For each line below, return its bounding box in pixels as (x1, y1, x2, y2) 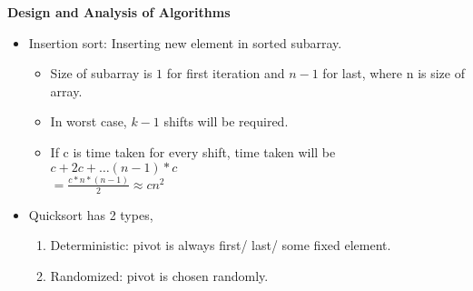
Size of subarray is (50, 64, 153, 83)
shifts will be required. (163, 112, 289, 131)
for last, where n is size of (322, 64, 465, 83)
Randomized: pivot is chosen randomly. (50, 266, 269, 285)
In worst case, (50, 112, 127, 131)
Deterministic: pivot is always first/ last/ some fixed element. (50, 236, 391, 255)
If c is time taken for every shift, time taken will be (50, 142, 336, 161)
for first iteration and (166, 64, 285, 83)
